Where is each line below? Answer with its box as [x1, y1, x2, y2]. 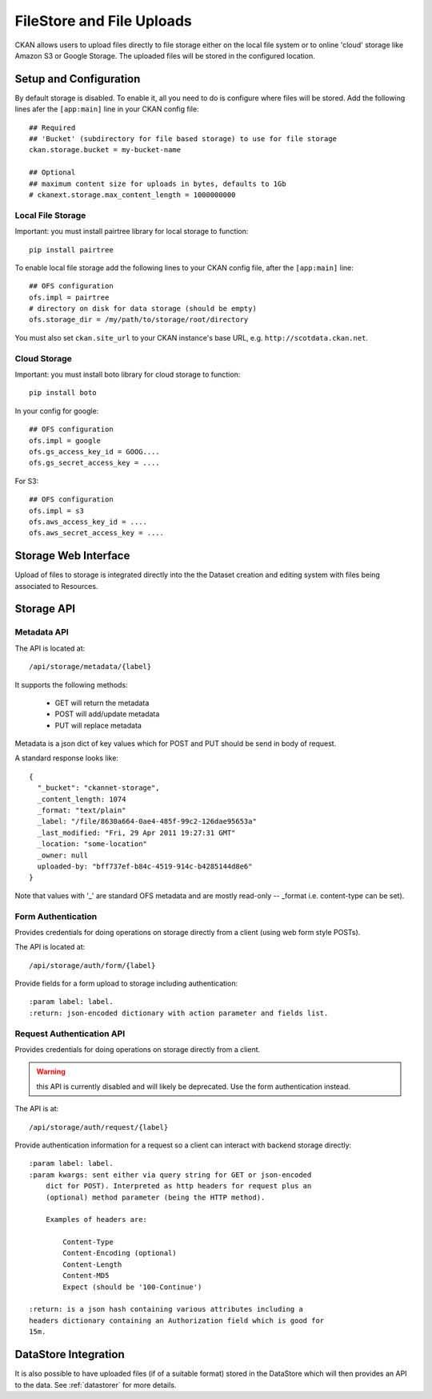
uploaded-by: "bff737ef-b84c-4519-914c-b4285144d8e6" [37, 861, 253, 871]
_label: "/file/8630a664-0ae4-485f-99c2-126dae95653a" [37, 817, 258, 826]
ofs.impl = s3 [29, 506, 84, 515]
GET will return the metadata [54, 698, 150, 708]
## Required [29, 123, 76, 132]
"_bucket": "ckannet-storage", [37, 784, 160, 792]
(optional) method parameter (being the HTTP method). [45, 1192, 266, 1202]
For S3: [14, 476, 39, 486]
